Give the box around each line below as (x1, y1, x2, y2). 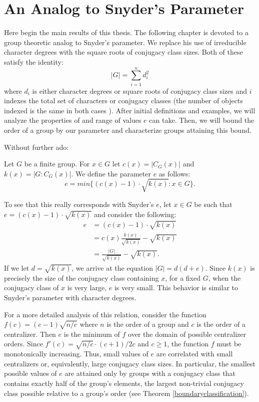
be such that (194, 198, 232, 209)
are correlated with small (156, 348, 233, 359)
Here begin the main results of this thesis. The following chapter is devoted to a (4, 27, 248, 38)
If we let (4, 262, 29, 273)
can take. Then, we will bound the (149, 115, 254, 125)
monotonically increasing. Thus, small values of (4, 348, 148, 359)
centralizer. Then (4, 328, 56, 339)
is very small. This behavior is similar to (114, 282, 238, 293)
